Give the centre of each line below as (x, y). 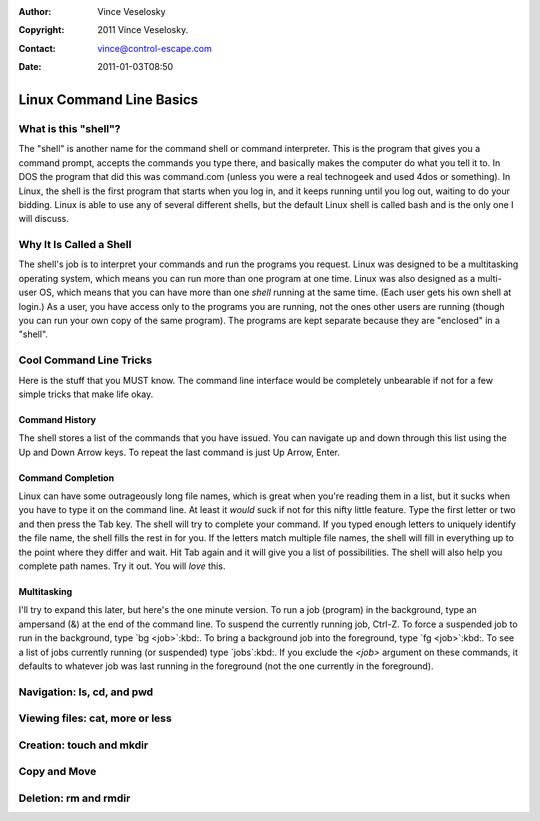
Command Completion (66, 477)
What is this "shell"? (69, 128)
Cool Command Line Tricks (85, 360)
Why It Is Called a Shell (75, 245)
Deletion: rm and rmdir (74, 798)
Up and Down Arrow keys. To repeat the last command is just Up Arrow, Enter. (179, 452)
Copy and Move (57, 772)
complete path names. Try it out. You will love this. (122, 566)
